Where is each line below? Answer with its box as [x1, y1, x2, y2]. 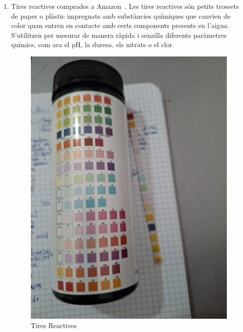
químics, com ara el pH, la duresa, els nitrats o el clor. [11, 39, 174, 50]
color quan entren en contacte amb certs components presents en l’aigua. [11, 20, 229, 30]
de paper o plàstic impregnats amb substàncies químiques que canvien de [11, 10, 231, 21]
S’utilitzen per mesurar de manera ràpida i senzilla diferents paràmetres [11, 29, 227, 40]
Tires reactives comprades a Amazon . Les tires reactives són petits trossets [11, 1, 239, 11]
